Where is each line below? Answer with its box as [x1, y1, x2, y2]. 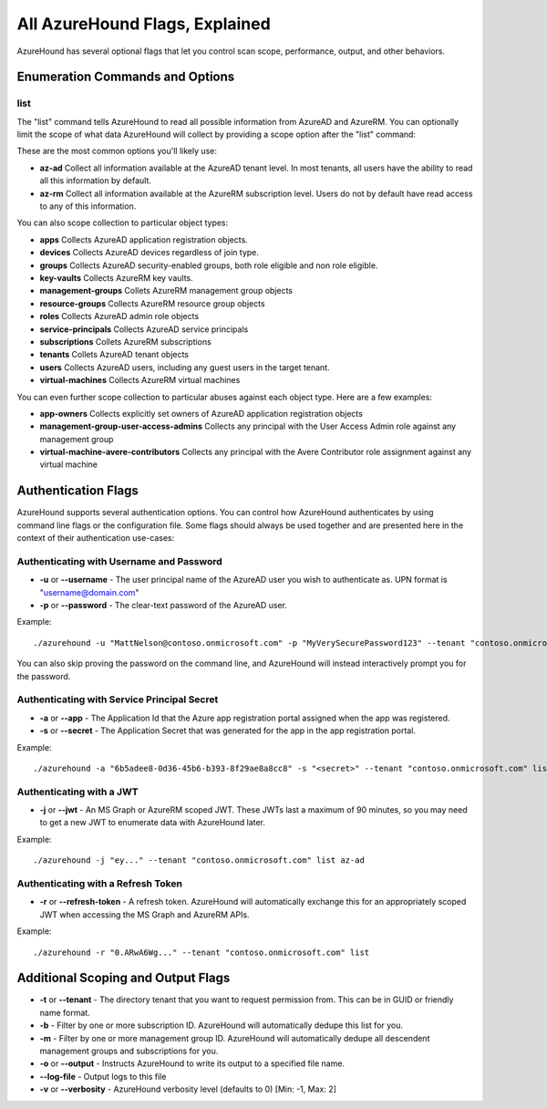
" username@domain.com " [39, 586, 139, 597]
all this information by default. [39, 175, 152, 186]
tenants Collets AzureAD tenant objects [39, 349, 190, 360]
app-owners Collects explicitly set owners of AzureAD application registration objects [39, 408, 364, 419]
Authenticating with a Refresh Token [16, 877, 182, 890]
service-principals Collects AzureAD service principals [39, 324, 249, 335]
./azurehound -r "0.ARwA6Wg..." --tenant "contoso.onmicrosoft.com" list [33, 947, 370, 958]
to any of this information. [39, 201, 137, 212]
